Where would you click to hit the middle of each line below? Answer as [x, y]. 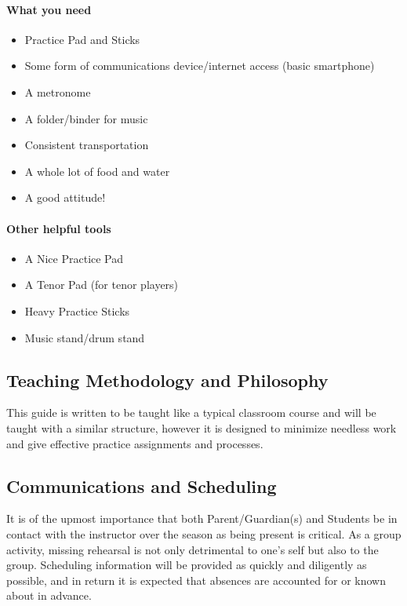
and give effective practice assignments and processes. [135, 443]
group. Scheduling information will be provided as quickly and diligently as [187, 565]
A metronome [58, 91]
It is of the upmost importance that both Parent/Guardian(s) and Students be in [202, 518]
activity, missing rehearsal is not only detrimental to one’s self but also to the [193, 549]
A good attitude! [65, 197]
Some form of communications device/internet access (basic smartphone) [200, 66]
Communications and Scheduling [142, 486]
